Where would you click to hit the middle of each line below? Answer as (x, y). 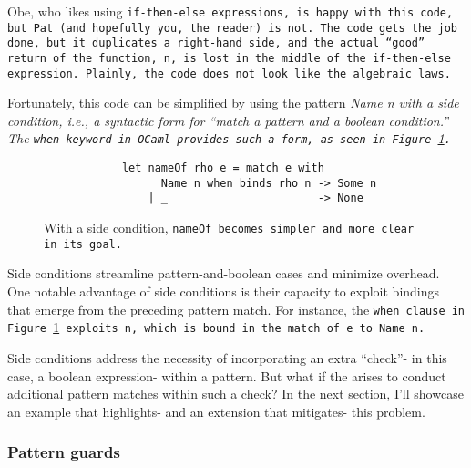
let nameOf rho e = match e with (223, 168)
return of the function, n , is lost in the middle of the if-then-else (229, 58)
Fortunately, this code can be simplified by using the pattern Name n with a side (233, 103)
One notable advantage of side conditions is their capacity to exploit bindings (224, 291)
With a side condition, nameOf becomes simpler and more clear (229, 228)
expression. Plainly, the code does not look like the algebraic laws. (229, 73)
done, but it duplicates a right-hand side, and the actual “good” (216, 43)
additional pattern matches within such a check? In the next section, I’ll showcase (235, 394)
